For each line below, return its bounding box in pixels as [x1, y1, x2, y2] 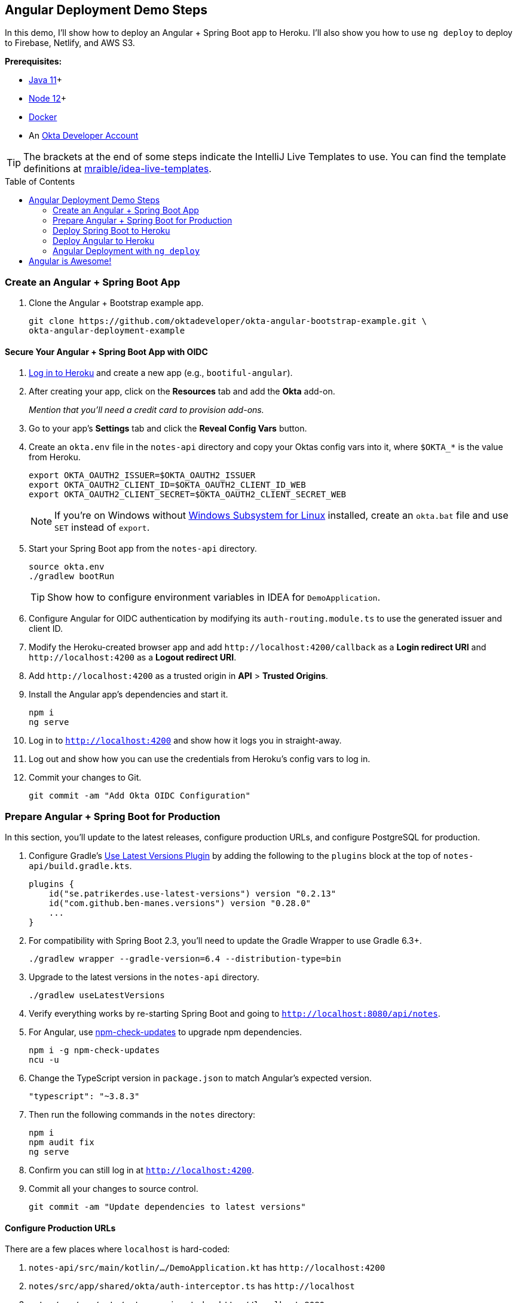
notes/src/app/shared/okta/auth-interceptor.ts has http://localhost [29, 1281, 355, 1292]
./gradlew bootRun [29, 571, 115, 582]
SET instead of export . [54, 521, 150, 534]
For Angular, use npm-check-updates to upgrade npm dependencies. [29, 1027, 302, 1038]
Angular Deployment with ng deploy [53, 246, 200, 256]
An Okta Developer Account [29, 130, 139, 141]
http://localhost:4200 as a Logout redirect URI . [29, 652, 237, 663]
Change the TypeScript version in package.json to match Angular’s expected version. [29, 1073, 372, 1084]
